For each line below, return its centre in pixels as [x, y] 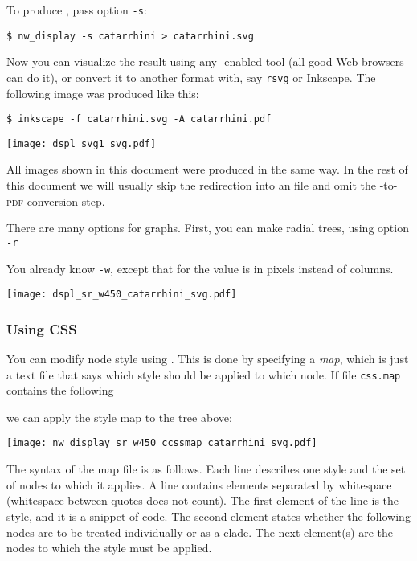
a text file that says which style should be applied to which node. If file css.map [204, 374]
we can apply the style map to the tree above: [119, 417]
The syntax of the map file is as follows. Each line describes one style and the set [206, 469]
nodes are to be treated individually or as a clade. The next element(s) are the [200, 532]
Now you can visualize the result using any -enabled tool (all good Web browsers [205, 61]
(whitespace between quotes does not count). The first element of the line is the [203, 500]
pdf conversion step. [56, 201]
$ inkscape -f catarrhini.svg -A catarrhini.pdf [139, 119]
